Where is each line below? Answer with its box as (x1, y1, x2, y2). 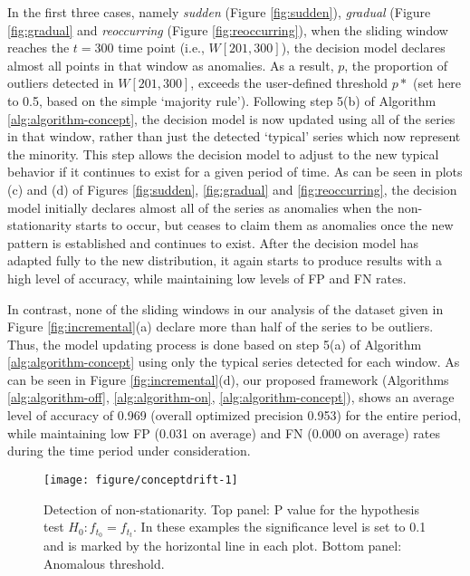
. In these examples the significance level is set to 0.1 (133, 517, 427, 536)
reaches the (7, 38, 70, 57)
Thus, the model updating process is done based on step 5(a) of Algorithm (7, 334, 422, 353)
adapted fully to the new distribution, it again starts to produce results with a (7, 251, 443, 270)
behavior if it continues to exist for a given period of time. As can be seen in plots (7, 162, 463, 181)
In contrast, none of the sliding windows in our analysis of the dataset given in (7, 299, 444, 318)
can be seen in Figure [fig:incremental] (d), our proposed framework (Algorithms (7, 370, 449, 389)
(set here (413, 73, 462, 92)
